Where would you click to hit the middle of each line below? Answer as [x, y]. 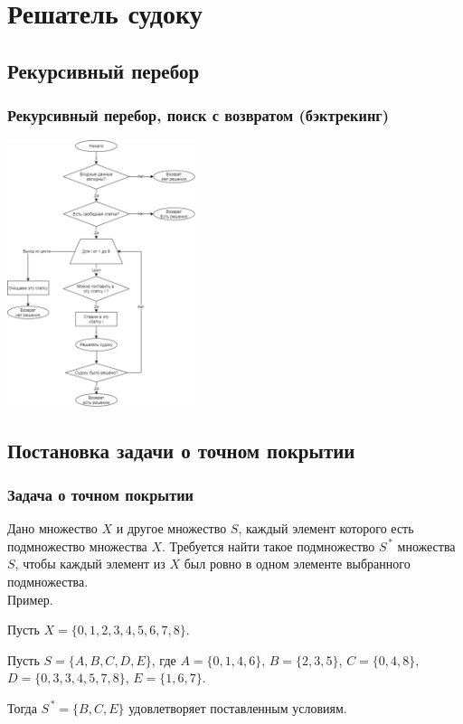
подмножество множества [77, 545]
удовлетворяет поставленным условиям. [238, 707]
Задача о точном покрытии [101, 494]
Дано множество [52, 528]
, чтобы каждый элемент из [90, 564]
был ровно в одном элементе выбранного [297, 564]
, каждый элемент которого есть [326, 528]
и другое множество [171, 528]
